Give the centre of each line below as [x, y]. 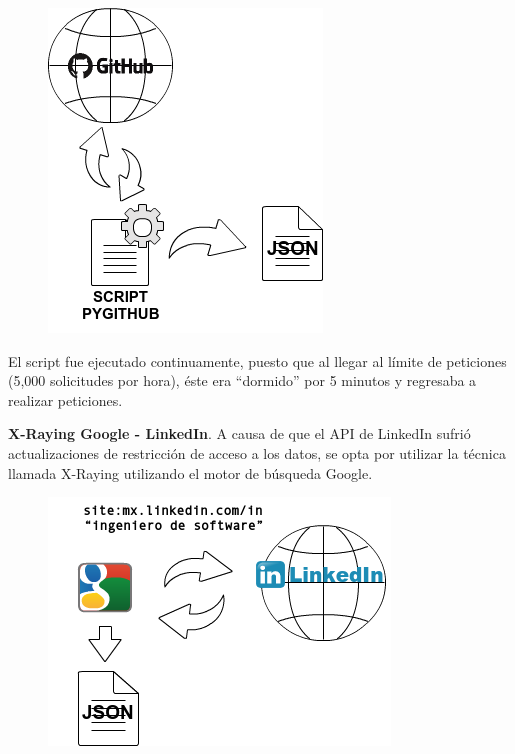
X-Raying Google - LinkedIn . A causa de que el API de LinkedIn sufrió [239, 433]
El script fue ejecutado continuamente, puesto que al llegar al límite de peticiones [257, 360]
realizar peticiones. [65, 399]
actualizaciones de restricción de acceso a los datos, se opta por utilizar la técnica [257, 452]
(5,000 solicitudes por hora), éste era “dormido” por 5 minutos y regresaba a [242, 380]
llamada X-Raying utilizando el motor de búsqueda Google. [190, 472]
